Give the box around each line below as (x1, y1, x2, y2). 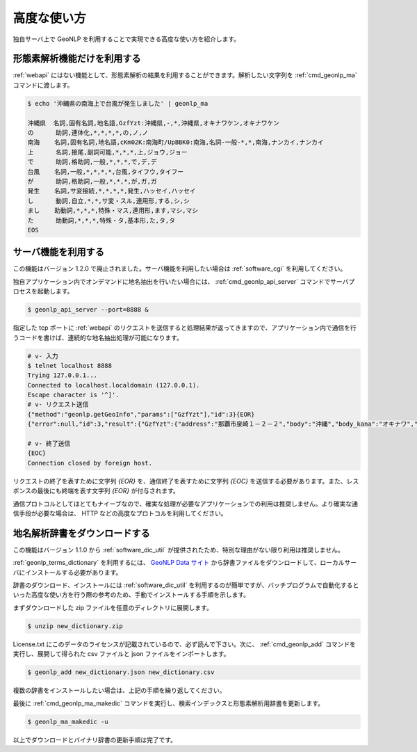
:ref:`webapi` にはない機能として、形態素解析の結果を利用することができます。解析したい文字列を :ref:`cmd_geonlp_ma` (13, 71, 357, 79)
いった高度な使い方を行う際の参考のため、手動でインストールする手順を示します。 (13, 591, 250, 599)
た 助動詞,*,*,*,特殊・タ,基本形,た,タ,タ (27, 216, 175, 224)
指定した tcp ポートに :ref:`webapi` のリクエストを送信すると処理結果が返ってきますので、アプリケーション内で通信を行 (13, 323, 357, 332)
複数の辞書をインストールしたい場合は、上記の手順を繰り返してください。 (13, 686, 226, 695)
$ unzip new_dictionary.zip (27, 622, 123, 630)
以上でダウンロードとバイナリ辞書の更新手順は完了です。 (13, 735, 177, 744)
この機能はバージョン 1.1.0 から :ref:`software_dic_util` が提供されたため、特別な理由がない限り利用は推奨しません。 (13, 545, 344, 554)
